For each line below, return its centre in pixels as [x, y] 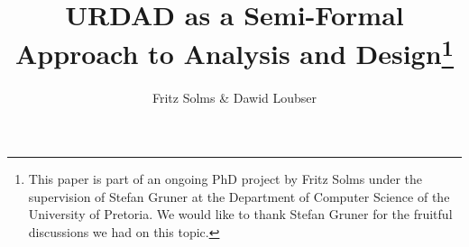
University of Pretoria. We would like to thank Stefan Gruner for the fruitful [240, 214]
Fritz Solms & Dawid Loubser [234, 97]
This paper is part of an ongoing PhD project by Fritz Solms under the [225, 179]
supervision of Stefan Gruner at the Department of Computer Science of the [239, 196]
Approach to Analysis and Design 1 [234, 52]
